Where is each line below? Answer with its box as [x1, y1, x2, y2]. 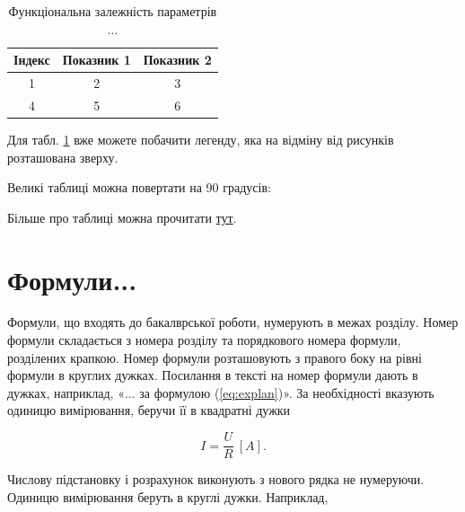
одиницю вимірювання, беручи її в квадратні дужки [7, 401, 291, 419]
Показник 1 [62, 50, 131, 69]
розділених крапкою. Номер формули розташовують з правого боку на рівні [7, 348, 422, 366]
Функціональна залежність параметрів [8, 2, 217, 20]
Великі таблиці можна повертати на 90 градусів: [7, 178, 271, 197]
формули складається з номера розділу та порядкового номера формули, [7, 331, 401, 349]
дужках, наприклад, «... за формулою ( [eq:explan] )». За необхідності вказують [7, 383, 434, 402]
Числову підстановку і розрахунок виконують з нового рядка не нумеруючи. [7, 470, 425, 489]
